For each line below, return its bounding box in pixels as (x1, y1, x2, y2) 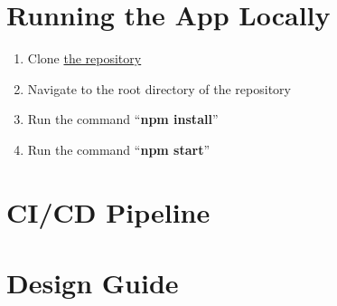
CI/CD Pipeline (6, 193, 211, 230)
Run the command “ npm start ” (27, 139, 211, 158)
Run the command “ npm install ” (27, 110, 219, 129)
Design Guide (6, 264, 179, 301)
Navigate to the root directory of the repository (27, 79, 291, 98)
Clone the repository (27, 49, 142, 68)
